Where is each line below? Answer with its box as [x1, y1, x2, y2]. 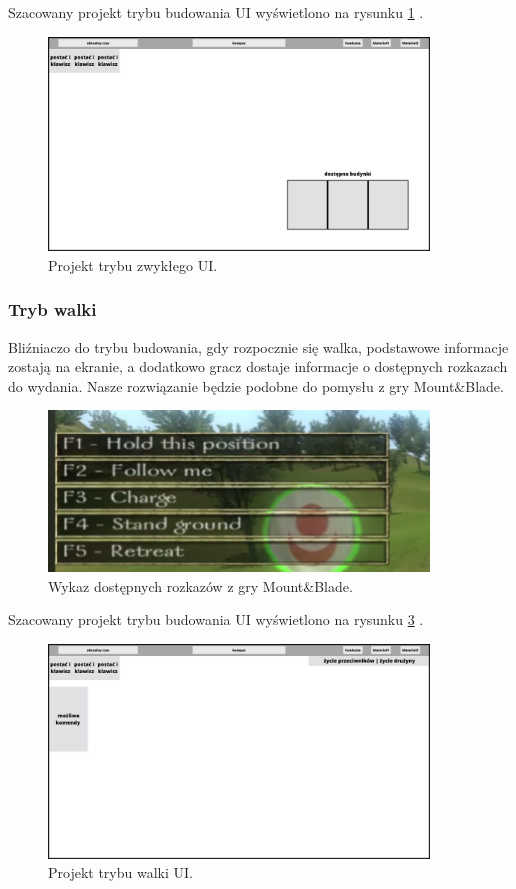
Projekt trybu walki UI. [48, 862, 193, 883]
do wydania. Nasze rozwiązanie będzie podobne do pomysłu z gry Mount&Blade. [8, 375, 504, 396]
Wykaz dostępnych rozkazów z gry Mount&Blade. [48, 575, 353, 596]
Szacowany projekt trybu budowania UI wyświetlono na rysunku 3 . [8, 609, 424, 630]
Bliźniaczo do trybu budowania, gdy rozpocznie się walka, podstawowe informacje [8, 336, 509, 357]
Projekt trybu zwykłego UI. [48, 254, 218, 275]
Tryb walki [8, 297, 97, 322]
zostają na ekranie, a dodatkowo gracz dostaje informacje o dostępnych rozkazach [8, 356, 508, 377]
